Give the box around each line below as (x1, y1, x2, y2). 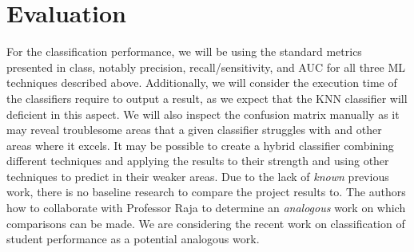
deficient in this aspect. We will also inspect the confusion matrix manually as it (6, 105, 400, 122)
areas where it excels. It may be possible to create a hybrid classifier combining (6, 136, 394, 153)
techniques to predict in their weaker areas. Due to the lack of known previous (6, 167, 389, 184)
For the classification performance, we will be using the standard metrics (6, 43, 362, 60)
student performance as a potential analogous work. (6, 230, 260, 247)
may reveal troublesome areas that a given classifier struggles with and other (6, 121, 382, 138)
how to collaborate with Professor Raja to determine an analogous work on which (6, 199, 406, 216)
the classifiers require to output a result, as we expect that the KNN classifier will (6, 89, 408, 106)
